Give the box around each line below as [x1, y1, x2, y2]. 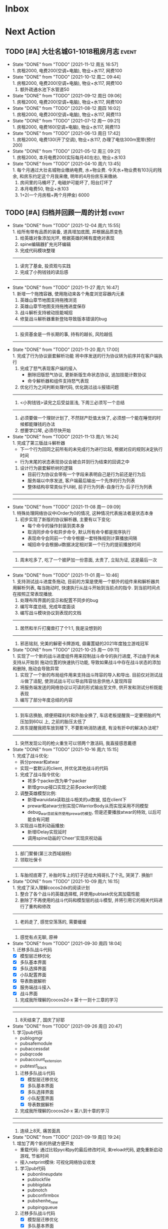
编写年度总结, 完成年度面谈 [19, 604, 75, 609]
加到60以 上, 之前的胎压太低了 [24, 719, 86, 725]
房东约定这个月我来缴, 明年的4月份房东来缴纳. [23, 173, 118, 180]
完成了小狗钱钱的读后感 [19, 269, 68, 275]
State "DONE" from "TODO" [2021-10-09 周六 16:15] [12, 878, 120, 884]
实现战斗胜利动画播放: [19, 822, 65, 828]
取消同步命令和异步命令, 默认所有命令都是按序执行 [27, 529, 131, 535]
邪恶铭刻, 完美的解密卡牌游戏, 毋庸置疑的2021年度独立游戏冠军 [19, 640, 149, 646]
